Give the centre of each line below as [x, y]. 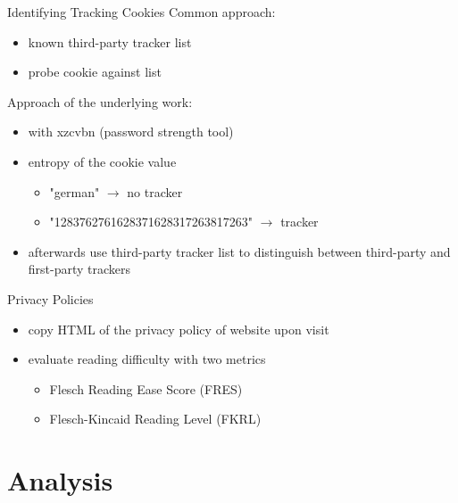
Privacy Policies [50, 298]
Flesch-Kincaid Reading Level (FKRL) [155, 419]
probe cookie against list [95, 72]
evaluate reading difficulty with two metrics [147, 359]
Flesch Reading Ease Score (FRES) [146, 388]
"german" [75, 191]
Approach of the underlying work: [100, 101]
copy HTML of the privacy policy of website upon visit [179, 329]
